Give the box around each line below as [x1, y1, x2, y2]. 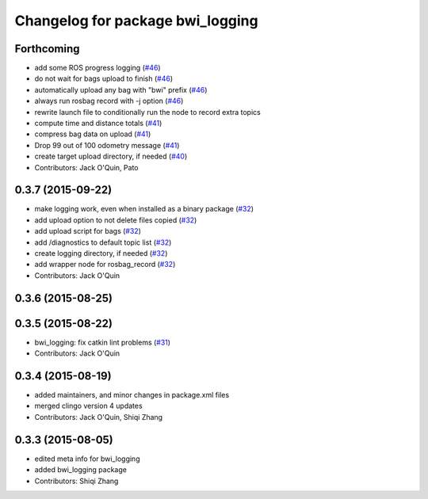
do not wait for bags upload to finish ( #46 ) [34, 74, 174, 83]
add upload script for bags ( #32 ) [34, 227, 142, 236]
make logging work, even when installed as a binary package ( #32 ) [34, 204, 254, 214]
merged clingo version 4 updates [34, 401, 143, 411]
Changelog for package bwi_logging [14, 12, 258, 29]
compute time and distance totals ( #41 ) [34, 119, 162, 128]
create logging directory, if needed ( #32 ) [34, 249, 168, 258]
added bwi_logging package [34, 465, 127, 474]
